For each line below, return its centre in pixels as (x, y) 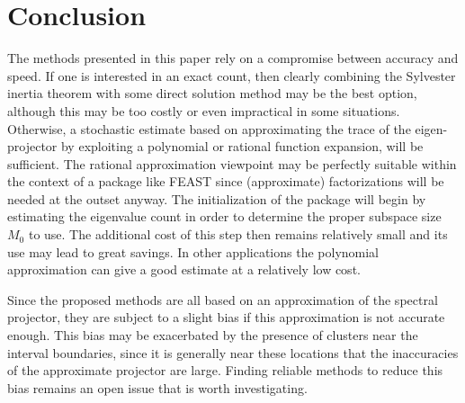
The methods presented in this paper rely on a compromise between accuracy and (233, 58)
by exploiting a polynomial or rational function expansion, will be (242, 146)
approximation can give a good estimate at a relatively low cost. (184, 269)
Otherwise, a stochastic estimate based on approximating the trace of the (209, 128)
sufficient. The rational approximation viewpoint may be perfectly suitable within (232, 163)
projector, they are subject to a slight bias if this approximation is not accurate (226, 317)
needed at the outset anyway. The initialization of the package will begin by (217, 198)
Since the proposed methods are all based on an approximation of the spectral (223, 299)
